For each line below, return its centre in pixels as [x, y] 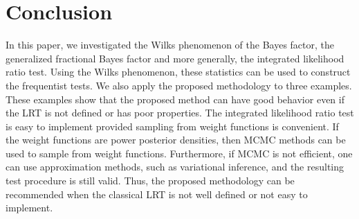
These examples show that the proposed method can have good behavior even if [175, 99]
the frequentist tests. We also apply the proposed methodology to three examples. [179, 85]
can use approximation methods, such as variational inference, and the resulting [175, 167]
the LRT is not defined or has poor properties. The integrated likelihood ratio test [180, 113]
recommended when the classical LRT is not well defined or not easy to [157, 194]
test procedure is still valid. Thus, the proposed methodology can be [150, 181]
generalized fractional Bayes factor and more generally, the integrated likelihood [175, 58]
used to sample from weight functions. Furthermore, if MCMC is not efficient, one [179, 153]
